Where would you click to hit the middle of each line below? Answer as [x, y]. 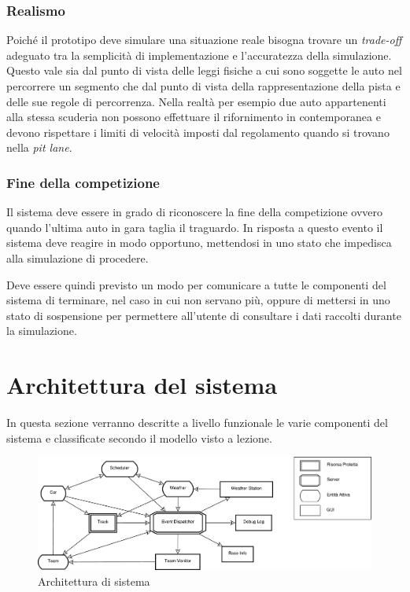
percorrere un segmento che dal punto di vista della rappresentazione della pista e [203, 86]
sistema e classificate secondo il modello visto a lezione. [139, 438]
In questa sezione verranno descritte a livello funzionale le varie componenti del [197, 423]
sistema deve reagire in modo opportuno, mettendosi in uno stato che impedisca [199, 243]
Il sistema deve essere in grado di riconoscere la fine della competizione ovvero [195, 212]
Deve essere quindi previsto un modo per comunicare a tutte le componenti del [196, 284]
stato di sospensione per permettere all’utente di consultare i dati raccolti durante [204, 315]
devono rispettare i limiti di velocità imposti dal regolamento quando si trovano [198, 132]
